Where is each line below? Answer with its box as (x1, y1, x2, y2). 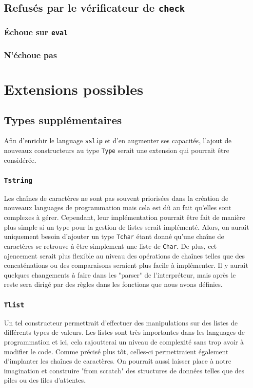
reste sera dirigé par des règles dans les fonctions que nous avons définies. (4, 279, 223, 289)
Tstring (4, 176, 33, 185)
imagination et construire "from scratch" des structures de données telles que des (4, 365, 245, 375)
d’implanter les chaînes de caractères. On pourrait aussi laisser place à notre (4, 356, 232, 366)
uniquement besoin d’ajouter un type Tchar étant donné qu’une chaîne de (4, 231, 224, 241)
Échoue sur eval (4, 26, 68, 38)
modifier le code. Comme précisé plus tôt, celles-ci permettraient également (4, 346, 229, 356)
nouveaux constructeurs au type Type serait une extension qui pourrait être (4, 145, 230, 155)
